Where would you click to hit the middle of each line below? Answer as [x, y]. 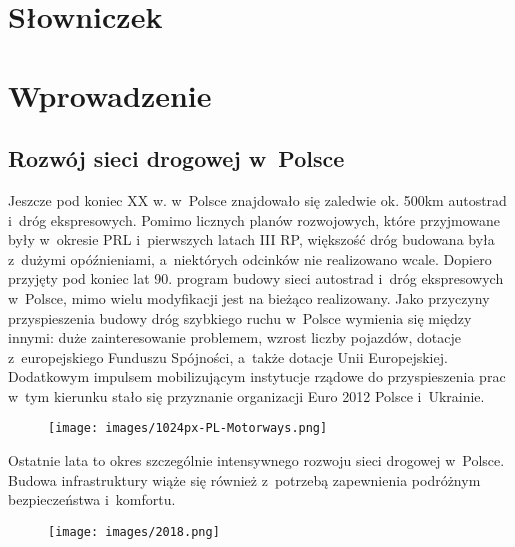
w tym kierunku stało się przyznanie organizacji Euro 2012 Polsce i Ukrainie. [246, 395]
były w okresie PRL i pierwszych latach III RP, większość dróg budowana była [251, 239]
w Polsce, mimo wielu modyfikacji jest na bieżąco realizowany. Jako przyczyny [249, 297]
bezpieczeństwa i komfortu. [92, 499]
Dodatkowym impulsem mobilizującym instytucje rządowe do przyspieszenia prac [257, 376]
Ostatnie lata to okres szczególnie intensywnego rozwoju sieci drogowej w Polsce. [256, 460]
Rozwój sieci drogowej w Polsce [176, 158]
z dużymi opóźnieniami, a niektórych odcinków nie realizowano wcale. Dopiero [250, 258]
